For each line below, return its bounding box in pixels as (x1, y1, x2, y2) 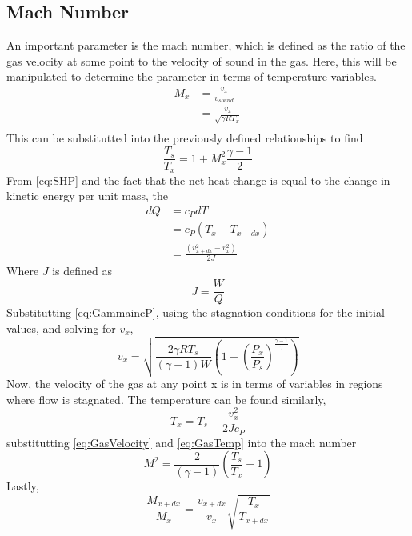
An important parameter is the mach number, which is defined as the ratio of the (6, 37, 406, 54)
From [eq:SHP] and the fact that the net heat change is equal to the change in (6, 171, 390, 188)
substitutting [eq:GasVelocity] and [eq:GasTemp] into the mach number (6, 434, 357, 450)
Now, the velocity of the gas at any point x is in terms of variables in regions (6, 375, 383, 392)
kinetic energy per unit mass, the (6, 187, 169, 204)
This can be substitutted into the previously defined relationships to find (6, 130, 363, 146)
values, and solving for (6, 319, 116, 336)
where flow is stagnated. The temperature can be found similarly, (6, 390, 326, 407)
